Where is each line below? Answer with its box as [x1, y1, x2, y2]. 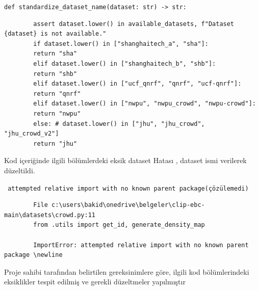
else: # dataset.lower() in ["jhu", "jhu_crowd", [33, 120, 205, 127]
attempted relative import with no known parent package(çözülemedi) [8, 184, 249, 192]
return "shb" [33, 70, 77, 77]
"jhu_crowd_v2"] [4, 130, 59, 138]
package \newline [4, 251, 63, 259]
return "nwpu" [33, 110, 81, 117]
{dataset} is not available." [4, 30, 107, 38]
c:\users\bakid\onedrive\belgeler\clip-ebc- [51, 201, 205, 209]
